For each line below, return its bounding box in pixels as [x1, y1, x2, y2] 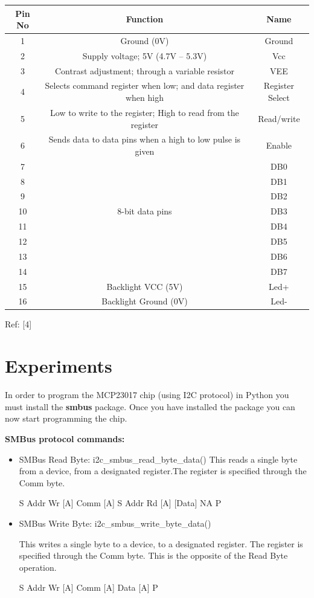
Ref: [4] [5, 318, 32, 330]
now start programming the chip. [5, 412, 127, 425]
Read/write [258, 112, 300, 124]
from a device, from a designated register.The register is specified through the [19, 465, 307, 477]
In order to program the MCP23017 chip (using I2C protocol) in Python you [5, 388, 289, 401]
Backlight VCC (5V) [106, 280, 183, 292]
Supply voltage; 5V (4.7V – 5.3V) [82, 49, 207, 62]
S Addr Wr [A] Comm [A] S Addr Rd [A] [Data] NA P [19, 497, 222, 509]
